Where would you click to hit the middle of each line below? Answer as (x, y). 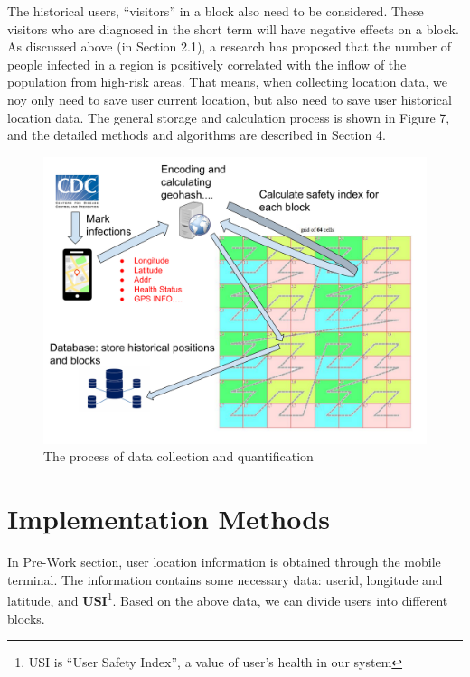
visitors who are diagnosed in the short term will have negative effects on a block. (233, 28)
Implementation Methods (169, 519)
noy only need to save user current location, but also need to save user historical (230, 99)
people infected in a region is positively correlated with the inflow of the (207, 64)
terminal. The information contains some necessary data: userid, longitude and (225, 579)
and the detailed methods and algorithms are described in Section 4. (197, 135)
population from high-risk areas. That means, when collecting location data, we (227, 82)
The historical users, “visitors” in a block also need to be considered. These (216, 11)
